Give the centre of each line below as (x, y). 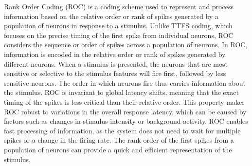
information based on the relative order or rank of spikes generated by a (111, 16)
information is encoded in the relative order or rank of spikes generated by (115, 54)
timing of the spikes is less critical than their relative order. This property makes (124, 101)
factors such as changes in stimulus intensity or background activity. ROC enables (126, 121)
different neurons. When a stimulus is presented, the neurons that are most (116, 64)
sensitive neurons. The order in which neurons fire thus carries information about (125, 83)
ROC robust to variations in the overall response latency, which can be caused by (125, 111)
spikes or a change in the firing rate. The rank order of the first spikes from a (119, 140)
